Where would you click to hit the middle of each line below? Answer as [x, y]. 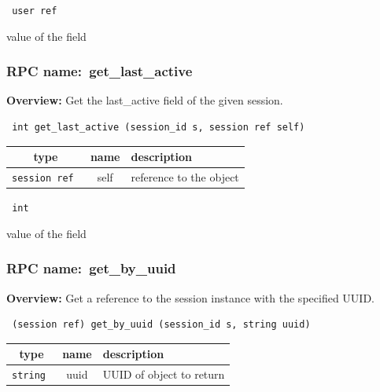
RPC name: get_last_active [100, 71]
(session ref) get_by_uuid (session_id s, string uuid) [161, 325]
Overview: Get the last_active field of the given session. [145, 100]
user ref [35, 11]
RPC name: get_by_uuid [91, 268]
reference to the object [185, 177]
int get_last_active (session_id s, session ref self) [159, 128]
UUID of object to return [164, 374]
